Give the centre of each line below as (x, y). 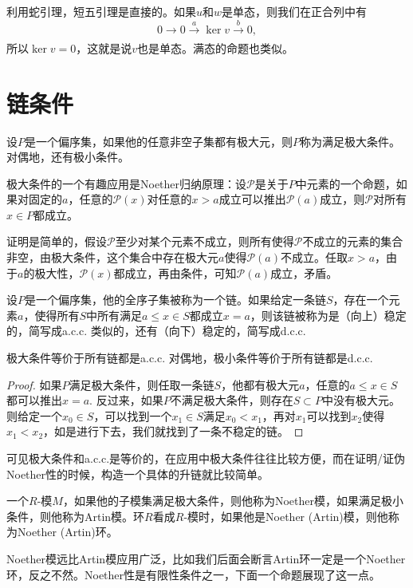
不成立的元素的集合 (353, 241)
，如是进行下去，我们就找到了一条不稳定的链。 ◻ (173, 431)
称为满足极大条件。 (350, 141)
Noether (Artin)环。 (67, 532)
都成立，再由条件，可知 (175, 272)
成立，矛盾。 (304, 272)
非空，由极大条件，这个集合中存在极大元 (112, 257)
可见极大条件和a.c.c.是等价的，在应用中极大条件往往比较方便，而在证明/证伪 (206, 458)
